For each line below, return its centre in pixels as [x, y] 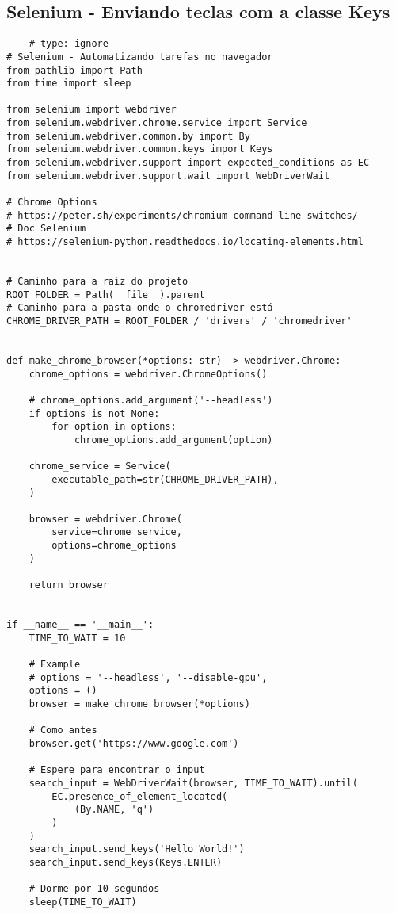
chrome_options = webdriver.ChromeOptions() [148, 374]
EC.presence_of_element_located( [140, 796]
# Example [55, 665]
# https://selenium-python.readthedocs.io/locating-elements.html [185, 242]
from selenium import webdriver [91, 110]
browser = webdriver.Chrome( [105, 519]
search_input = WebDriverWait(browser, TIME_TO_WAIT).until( [193, 783]
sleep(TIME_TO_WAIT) [83, 902]
